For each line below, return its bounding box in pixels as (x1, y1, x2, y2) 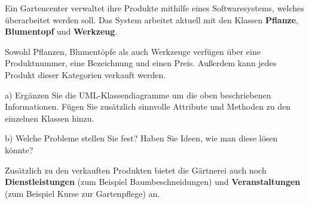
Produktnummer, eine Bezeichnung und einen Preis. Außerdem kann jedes (5, 57, 277, 69)
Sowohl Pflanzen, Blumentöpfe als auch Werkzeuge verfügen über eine (5, 45, 261, 57)
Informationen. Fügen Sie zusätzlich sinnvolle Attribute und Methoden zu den (5, 100, 291, 113)
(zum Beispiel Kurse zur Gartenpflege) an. (5, 187, 160, 199)
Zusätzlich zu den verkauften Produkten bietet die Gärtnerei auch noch (5, 163, 267, 176)
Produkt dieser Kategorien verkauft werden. (5, 68, 166, 81)
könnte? (5, 143, 33, 156)
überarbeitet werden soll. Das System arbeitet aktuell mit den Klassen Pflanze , (5, 13, 299, 26)
